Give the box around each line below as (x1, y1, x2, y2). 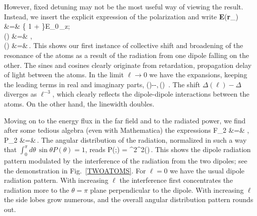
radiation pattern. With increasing (4, 175, 108, 185)
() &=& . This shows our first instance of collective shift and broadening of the (4, 40, 243, 51)
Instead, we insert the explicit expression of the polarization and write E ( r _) (4, 11, 239, 21)
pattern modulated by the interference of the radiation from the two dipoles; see (4, 156, 248, 166)
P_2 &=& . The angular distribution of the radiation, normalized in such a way (4, 134, 247, 145)
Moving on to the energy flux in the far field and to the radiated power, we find (4, 115, 246, 125)
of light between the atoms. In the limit (4, 69, 124, 80)
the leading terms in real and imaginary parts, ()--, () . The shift (4, 79, 201, 89)
